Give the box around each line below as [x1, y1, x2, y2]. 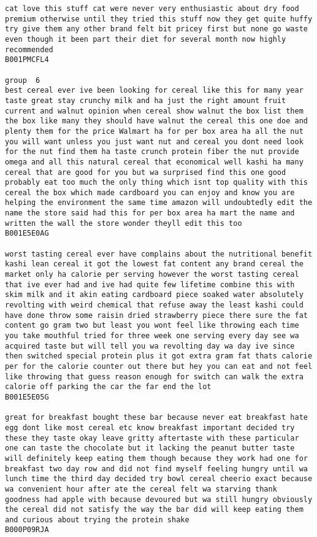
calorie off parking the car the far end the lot [5, 382, 212, 392]
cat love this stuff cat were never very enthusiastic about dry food [5, 4, 299, 13]
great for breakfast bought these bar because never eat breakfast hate [5, 413, 308, 422]
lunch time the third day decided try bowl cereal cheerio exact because [5, 474, 313, 484]
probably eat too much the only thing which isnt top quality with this [5, 178, 308, 187]
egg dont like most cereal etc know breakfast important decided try [5, 423, 295, 432]
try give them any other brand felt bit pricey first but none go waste [5, 25, 308, 34]
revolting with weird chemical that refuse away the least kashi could [5, 301, 304, 310]
